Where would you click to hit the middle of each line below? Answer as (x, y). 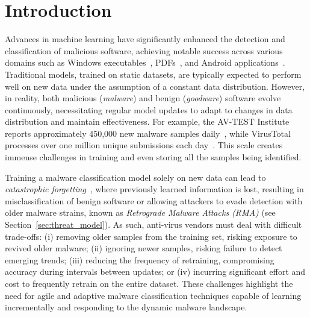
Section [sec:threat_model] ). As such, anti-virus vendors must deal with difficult (153, 224)
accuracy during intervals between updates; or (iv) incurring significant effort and (155, 271)
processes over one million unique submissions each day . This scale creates (144, 145)
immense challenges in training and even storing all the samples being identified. (153, 157)
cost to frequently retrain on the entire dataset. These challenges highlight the (149, 283)
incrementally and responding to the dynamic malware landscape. (126, 307)
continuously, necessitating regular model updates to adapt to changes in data (149, 109)
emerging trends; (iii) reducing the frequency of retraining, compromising (140, 259)
